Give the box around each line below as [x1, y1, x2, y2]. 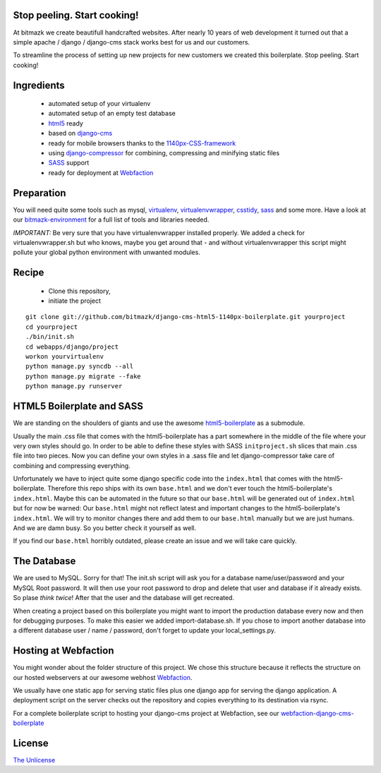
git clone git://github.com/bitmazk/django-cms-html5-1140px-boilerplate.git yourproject [25, 313, 346, 321]
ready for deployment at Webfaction [48, 168, 154, 176]
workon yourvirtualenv [25, 353, 104, 361]
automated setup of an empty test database [48, 109, 176, 118]
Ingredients [13, 79, 65, 91]
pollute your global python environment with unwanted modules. [13, 248, 200, 257]
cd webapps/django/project [25, 342, 119, 351]
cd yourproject [25, 323, 78, 331]
